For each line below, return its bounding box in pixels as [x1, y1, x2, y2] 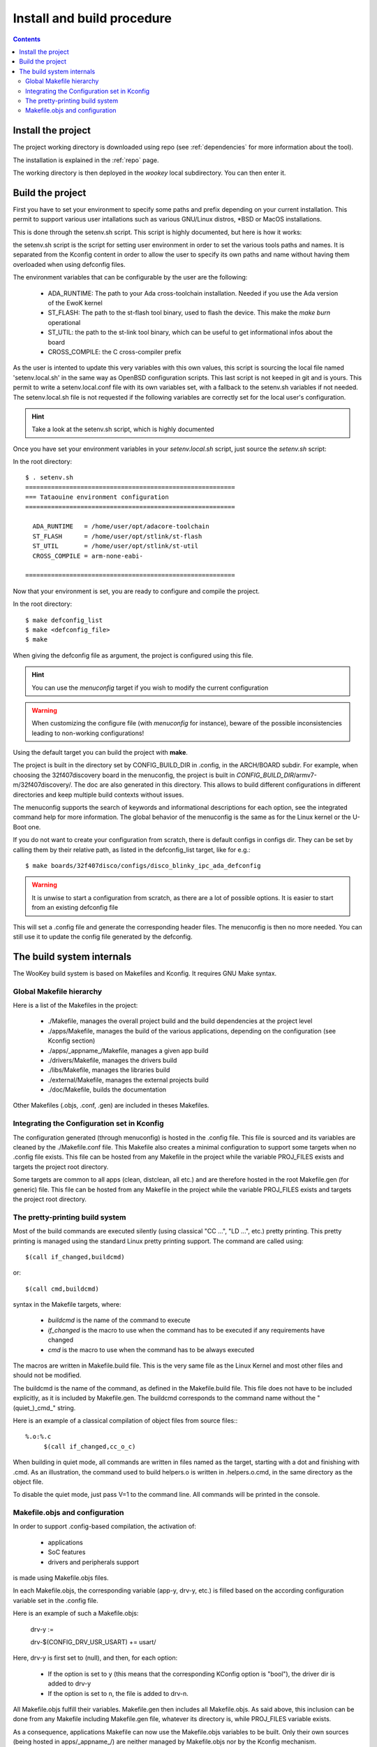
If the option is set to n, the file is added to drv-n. [47, 1689, 188, 1697]
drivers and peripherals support [47, 1558, 140, 1566]
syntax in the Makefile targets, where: [13, 1300, 121, 1309]
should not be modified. [13, 1371, 82, 1379]
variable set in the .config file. [13, 1596, 98, 1604]
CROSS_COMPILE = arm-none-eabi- [32, 552, 143, 560]
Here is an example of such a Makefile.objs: [13, 1609, 139, 1618]
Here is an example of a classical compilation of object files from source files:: [13, 1416, 238, 1425]
